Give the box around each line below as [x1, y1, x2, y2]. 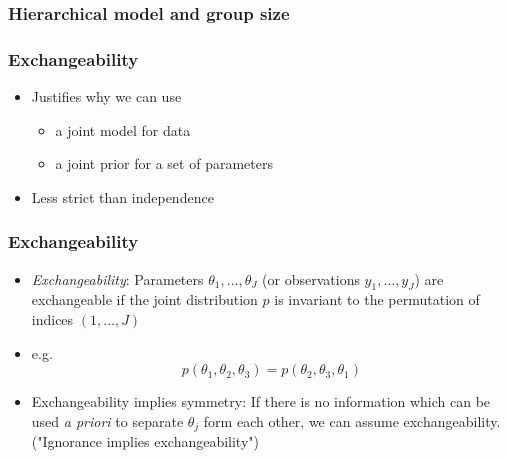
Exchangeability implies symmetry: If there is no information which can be [31, 391, 491, 412]
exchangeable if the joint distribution [31, 289, 258, 310]
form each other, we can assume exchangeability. [203, 410, 501, 431]
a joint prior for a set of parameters [55, 153, 273, 174]
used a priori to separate [31, 410, 184, 431]
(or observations [262, 268, 360, 289]
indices [31, 309, 74, 330]
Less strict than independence [31, 186, 214, 207]
